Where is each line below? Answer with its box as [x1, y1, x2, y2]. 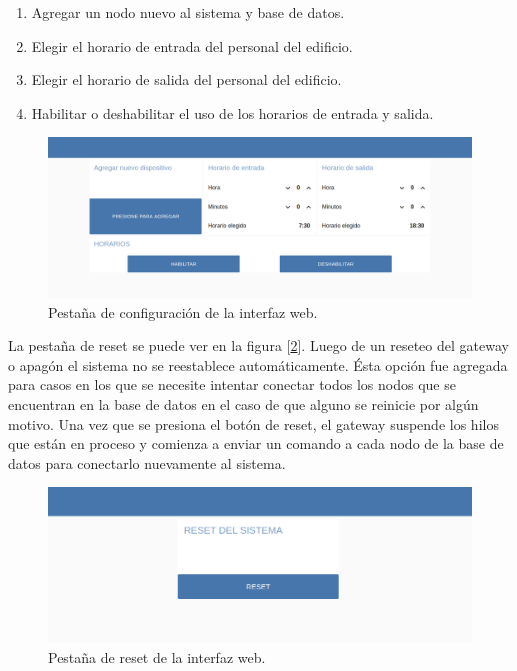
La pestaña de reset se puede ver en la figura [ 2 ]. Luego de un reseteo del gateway [8, 335, 509, 356]
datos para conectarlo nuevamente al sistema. [8, 452, 286, 473]
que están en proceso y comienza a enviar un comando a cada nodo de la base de [8, 433, 504, 454]
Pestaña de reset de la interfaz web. [48, 646, 266, 667]
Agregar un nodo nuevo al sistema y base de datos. [31, 2, 345, 22]
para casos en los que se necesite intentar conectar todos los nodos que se [8, 374, 456, 395]
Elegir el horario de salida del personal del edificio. [31, 69, 342, 90]
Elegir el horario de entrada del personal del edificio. [31, 35, 353, 56]
